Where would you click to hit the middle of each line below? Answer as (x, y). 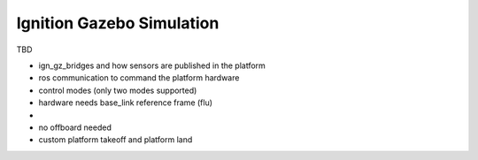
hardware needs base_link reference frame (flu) (125, 103)
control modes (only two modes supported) (118, 90)
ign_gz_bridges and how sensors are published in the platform (152, 65)
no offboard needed (75, 127)
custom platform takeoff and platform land (116, 140)
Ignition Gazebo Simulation (118, 23)
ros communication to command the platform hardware (139, 78)
